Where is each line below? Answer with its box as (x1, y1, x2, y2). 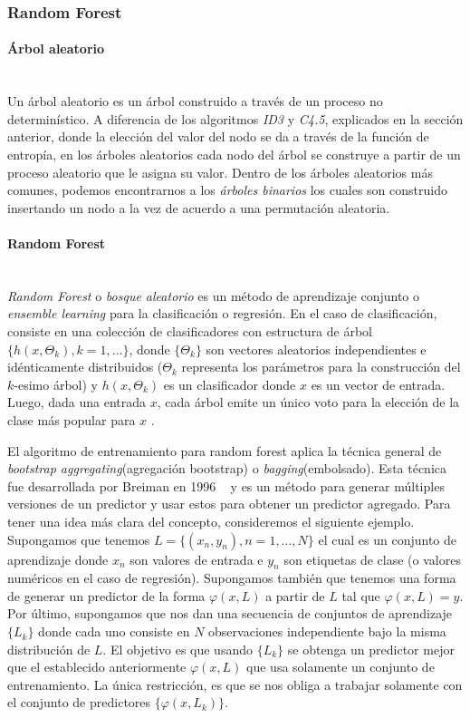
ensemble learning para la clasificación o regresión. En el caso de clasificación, (7, 304, 437, 323)
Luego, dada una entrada (7, 393, 147, 412)
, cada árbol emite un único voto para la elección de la (157, 393, 460, 412)
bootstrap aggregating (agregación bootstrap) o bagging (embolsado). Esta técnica (7, 459, 447, 478)
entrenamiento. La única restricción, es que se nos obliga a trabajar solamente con (7, 674, 463, 694)
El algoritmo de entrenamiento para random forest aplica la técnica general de (7, 441, 442, 460)
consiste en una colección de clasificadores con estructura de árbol (7, 321, 373, 340)
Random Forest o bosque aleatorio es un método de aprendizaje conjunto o (7, 286, 420, 305)
